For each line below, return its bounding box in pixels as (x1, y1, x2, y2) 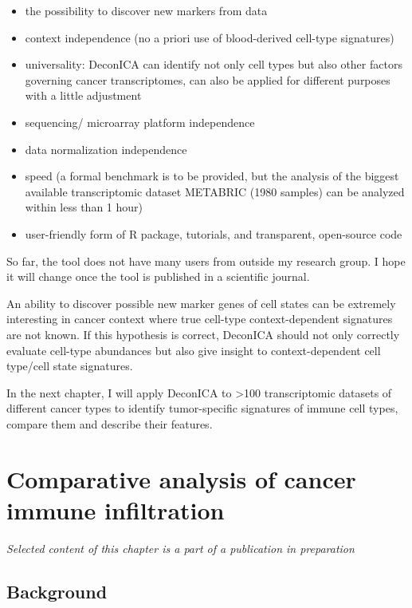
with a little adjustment (25, 87, 142, 104)
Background (6, 578, 108, 603)
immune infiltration (6, 493, 225, 526)
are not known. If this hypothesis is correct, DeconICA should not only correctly (6, 326, 400, 342)
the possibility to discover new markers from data (25, 2, 268, 18)
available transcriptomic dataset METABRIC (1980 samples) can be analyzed (25, 183, 405, 199)
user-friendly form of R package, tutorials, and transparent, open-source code (25, 225, 402, 242)
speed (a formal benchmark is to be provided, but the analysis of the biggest (25, 168, 399, 184)
